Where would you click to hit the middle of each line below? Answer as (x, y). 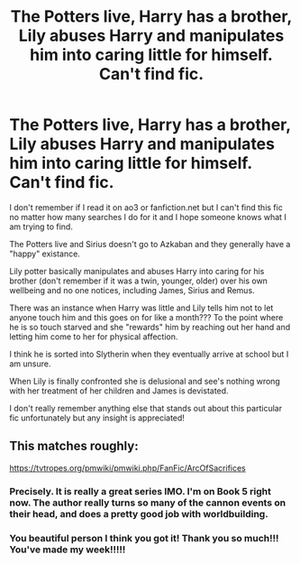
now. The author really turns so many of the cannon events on (148, 503)
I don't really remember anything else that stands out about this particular (145, 408)
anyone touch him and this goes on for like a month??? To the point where (146, 317)
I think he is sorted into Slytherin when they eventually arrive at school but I (149, 354)
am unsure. (30, 364)
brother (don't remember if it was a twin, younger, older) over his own (139, 281)
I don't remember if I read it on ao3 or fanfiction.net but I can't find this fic (146, 207)
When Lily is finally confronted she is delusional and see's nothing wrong (145, 381)
